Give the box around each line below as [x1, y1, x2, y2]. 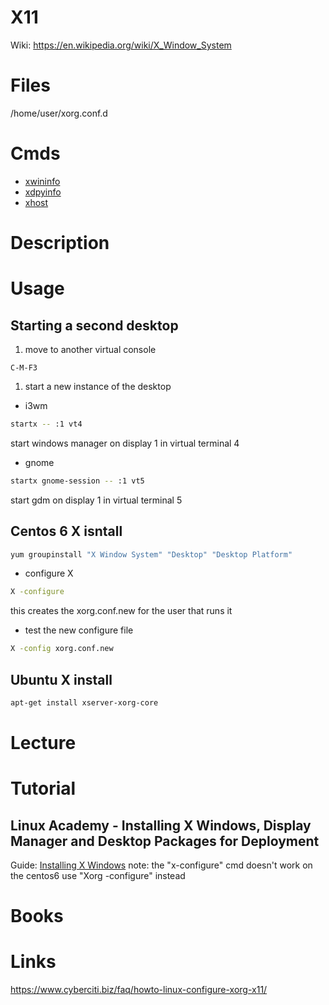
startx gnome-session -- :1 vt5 [10, 476, 145, 486]
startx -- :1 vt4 [10, 419, 83, 429]
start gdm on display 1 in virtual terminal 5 [10, 494, 183, 506]
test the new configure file [24, 624, 134, 636]
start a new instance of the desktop [24, 381, 172, 392]
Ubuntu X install [10, 671, 113, 688]
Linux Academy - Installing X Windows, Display [10, 817, 312, 834]
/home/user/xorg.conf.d [10, 107, 108, 119]
